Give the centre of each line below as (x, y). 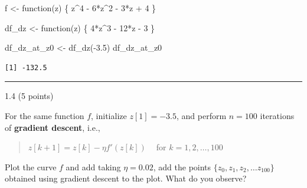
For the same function (45, 115)
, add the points (182, 166)
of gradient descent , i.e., (53, 127)
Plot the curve (31, 166)
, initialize (109, 115)
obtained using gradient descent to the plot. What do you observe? (126, 178)
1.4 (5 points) (29, 96)
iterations (277, 115)
